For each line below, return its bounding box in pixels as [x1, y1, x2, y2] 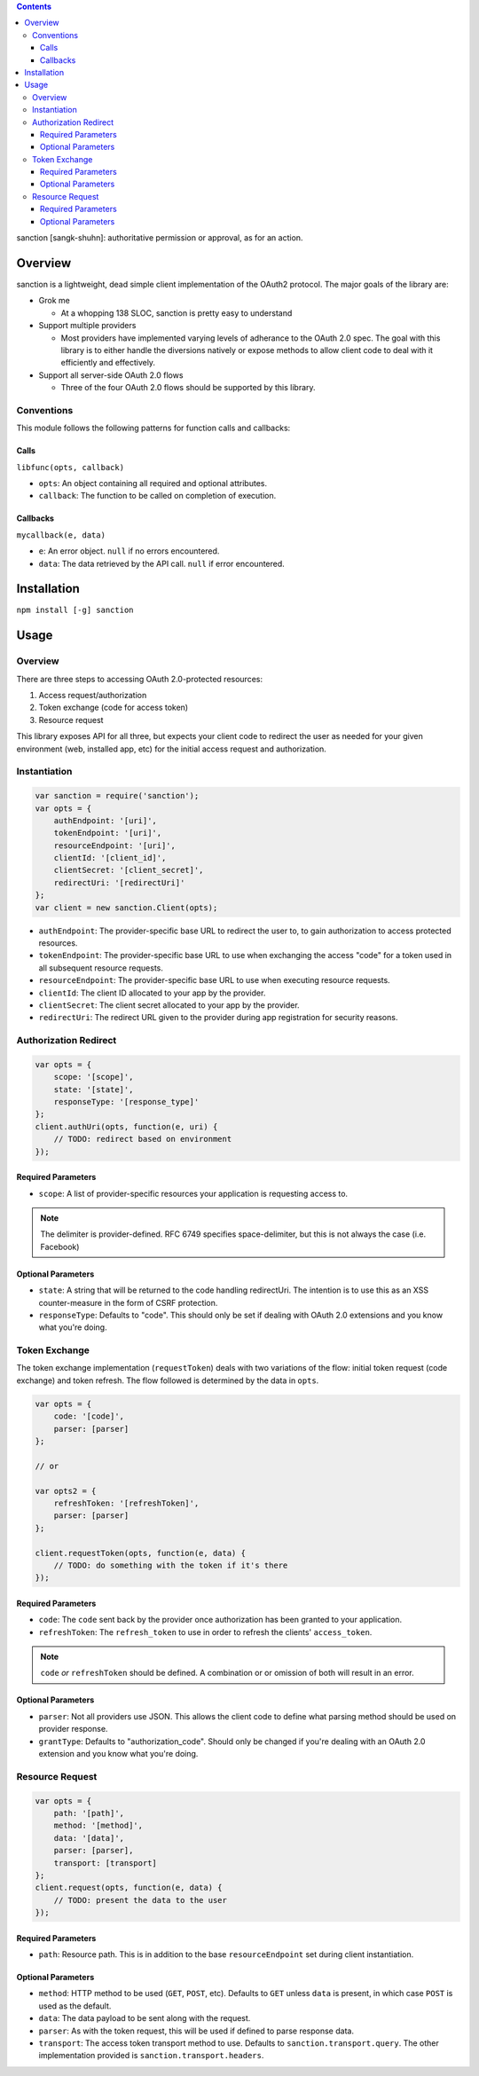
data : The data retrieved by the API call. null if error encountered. [38, 558, 286, 569]
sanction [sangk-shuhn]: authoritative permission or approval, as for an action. [16, 232, 303, 243]
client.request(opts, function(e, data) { [35, 1883, 223, 1893]
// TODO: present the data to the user [53, 1895, 228, 1905]
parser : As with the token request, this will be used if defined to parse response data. [38, 2025, 355, 2036]
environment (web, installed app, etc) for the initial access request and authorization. [16, 743, 327, 754]
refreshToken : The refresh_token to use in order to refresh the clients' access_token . [38, 1626, 373, 1637]
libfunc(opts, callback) [16, 462, 124, 472]
